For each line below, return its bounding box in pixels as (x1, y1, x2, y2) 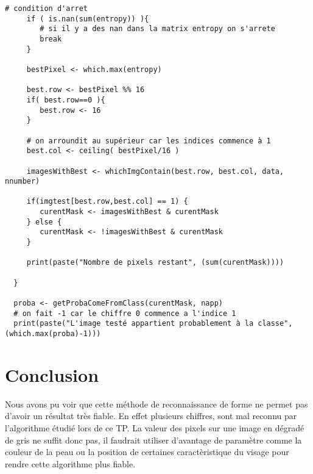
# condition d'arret (5, 4, 88, 13)
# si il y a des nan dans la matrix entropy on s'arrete (40, 24, 275, 34)
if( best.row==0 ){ (26, 95, 105, 104)
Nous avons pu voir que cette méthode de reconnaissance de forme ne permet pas (5, 397, 308, 410)
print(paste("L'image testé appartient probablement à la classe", (13, 319, 293, 328)
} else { (26, 217, 62, 226)
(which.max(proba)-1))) (5, 329, 101, 338)
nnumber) (5, 177, 40, 186)
